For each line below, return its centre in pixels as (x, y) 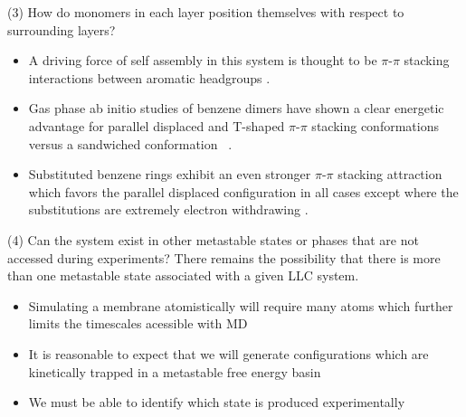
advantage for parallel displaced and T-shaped (157, 125)
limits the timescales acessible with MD (138, 323)
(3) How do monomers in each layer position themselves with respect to (206, 12)
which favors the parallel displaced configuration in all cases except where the (243, 191)
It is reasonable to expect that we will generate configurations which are (228, 353)
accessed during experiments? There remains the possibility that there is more (224, 257)
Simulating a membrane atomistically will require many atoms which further (241, 305)
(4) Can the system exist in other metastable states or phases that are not (213, 239)
